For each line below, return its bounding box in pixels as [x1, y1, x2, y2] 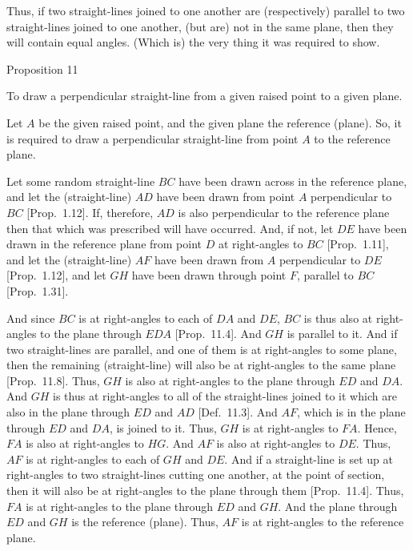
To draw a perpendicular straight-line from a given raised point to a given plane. [6, 87, 403, 104]
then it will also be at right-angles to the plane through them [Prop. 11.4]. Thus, [6, 482, 404, 499]
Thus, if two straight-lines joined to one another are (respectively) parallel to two [6, 2, 405, 18]
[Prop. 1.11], [327, 235, 389, 252]
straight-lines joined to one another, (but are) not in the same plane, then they [6, 18, 394, 34]
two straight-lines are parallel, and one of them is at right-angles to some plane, [6, 340, 397, 357]
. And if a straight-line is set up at [224, 450, 394, 467]
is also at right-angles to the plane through [125, 372, 335, 388]
